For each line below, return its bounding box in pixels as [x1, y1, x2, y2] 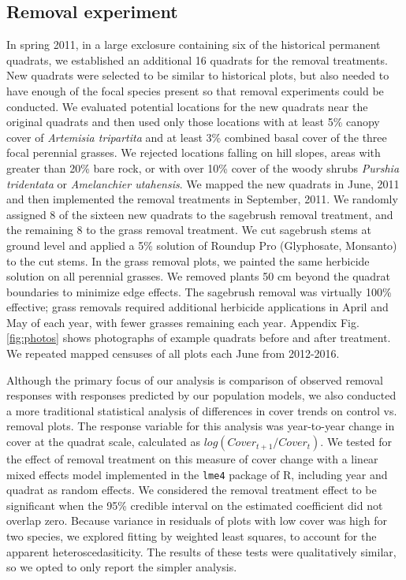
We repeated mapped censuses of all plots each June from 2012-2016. [6, 345, 340, 362]
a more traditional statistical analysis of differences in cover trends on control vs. [6, 402, 397, 418]
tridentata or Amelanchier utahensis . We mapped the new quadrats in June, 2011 [6, 175, 400, 191]
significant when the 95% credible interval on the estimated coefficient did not [6, 496, 383, 513]
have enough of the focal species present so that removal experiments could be [6, 82, 384, 99]
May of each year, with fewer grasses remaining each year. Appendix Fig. [6, 314, 359, 330]
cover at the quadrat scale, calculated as [6, 433, 200, 450]
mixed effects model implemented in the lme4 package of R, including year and [6, 466, 388, 482]
